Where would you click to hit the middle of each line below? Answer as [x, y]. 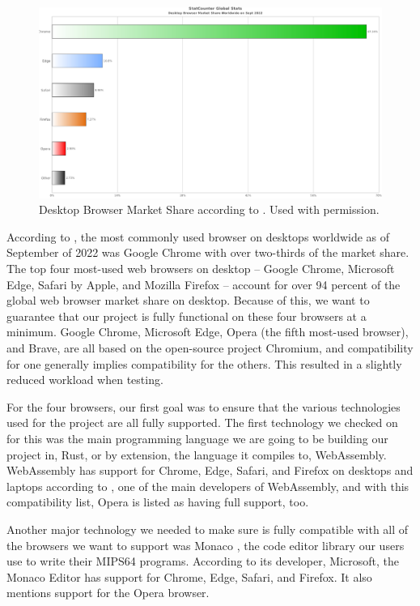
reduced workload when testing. [85, 380]
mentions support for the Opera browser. [108, 593]
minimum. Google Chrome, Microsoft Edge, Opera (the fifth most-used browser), [208, 332]
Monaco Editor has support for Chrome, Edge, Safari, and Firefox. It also [189, 576]
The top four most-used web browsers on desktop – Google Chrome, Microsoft [201, 269]
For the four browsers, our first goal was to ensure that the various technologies [204, 406]
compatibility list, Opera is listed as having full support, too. [158, 502]
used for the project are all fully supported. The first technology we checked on [202, 422]
